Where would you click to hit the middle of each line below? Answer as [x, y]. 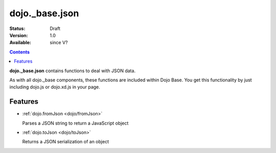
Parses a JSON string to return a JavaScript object [75, 123]
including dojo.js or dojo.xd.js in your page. [55, 87]
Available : [20, 43]
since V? [59, 43]
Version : [19, 35]
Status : [17, 28]
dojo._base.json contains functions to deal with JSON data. [72, 71]
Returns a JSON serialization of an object [66, 142]
